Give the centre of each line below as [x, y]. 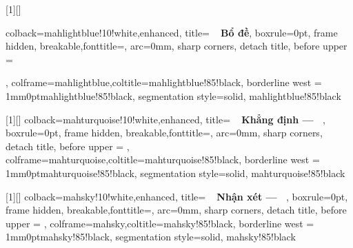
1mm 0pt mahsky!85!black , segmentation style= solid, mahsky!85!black [151, 237]
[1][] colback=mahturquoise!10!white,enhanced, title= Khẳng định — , [165, 119]
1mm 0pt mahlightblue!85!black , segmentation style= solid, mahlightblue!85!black [173, 95]
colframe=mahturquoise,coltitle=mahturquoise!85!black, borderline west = [163, 159]
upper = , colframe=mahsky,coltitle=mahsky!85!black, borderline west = [160, 223]
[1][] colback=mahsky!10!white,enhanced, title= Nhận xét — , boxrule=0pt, [177, 196]
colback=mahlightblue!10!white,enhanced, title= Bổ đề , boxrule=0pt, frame [172, 32]
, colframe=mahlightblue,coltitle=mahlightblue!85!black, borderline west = [164, 82]
